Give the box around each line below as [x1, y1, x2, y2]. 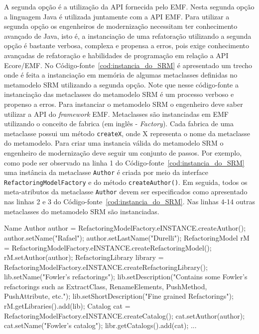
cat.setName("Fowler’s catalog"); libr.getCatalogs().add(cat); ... [4, 320, 197, 331]
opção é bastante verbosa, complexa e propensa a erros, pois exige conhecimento [4, 40, 250, 51]
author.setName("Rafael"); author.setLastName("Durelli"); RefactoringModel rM [4, 232, 250, 243]
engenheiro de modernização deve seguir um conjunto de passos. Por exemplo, [4, 147, 242, 158]
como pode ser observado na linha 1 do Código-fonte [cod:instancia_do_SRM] [4, 157, 245, 167]
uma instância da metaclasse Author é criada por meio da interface [4, 167, 208, 177]
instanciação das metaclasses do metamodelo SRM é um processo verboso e [4, 89, 234, 99]
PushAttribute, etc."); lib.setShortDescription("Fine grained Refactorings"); [4, 291, 234, 301]
